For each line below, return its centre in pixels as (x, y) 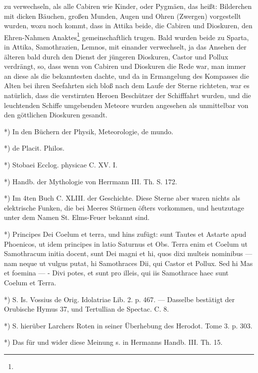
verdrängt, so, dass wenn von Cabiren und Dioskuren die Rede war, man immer (125, 66)
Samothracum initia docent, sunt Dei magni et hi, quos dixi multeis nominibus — (128, 253)
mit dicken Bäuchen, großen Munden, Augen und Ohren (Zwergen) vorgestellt (123, 16)
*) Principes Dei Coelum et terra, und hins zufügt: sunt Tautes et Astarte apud (125, 234)
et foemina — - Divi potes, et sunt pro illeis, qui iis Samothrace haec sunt (116, 273)
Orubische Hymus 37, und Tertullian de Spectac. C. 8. (87, 309)
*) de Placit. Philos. (34, 148)
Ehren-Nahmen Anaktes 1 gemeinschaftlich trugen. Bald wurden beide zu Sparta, (127, 36)
